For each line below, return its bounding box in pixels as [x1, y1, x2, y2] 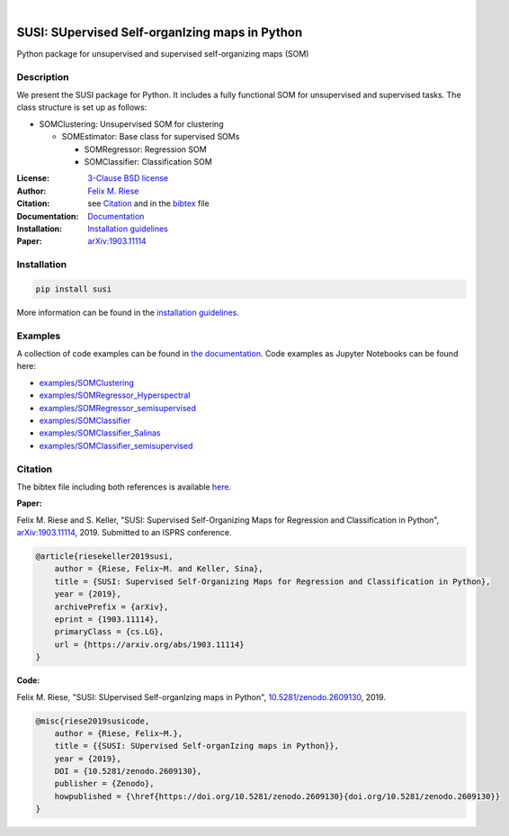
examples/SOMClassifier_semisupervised [39, 440, 193, 451]
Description [16, 70, 69, 83]
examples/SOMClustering [39, 377, 135, 388]
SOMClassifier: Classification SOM [84, 157, 213, 166]
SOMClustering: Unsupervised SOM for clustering [39, 118, 224, 130]
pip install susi [35, 283, 112, 294]
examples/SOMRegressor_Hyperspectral [39, 390, 191, 400]
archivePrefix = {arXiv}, [54, 601, 169, 612]
